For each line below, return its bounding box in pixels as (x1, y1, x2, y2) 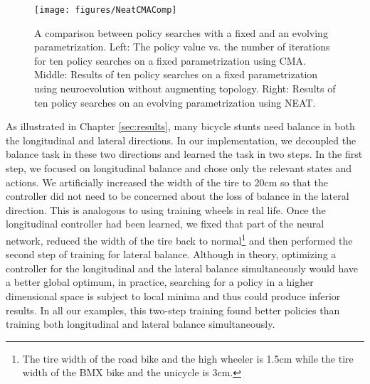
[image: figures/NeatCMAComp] (34, 5, 177, 15)
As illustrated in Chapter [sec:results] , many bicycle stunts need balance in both (6, 119, 355, 134)
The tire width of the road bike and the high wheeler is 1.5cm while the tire (22, 351, 354, 366)
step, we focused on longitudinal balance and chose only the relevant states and (6, 161, 352, 175)
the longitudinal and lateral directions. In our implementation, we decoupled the (6, 132, 356, 147)
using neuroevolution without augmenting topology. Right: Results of (34, 81, 336, 96)
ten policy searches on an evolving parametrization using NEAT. (34, 95, 316, 110)
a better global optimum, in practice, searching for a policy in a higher (6, 274, 314, 289)
